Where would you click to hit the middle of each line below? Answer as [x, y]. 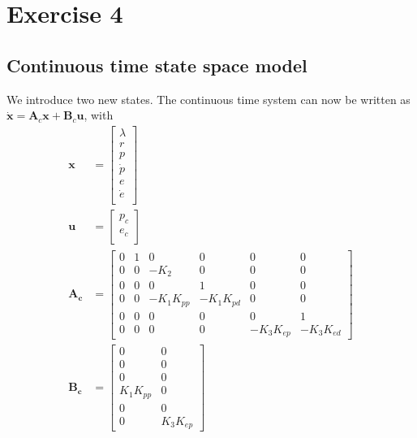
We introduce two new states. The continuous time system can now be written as [208, 99]
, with [99, 115]
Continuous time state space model [157, 65]
